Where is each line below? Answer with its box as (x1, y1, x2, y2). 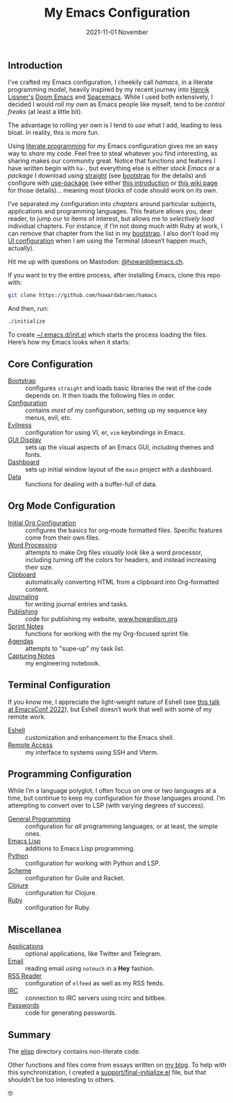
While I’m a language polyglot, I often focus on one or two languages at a (8, 787, 217, 795)
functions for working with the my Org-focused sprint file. (25, 629, 190, 638)
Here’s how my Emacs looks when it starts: (8, 338, 130, 346)
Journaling (8, 593, 39, 601)
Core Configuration (8, 358, 93, 370)
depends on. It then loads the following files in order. (25, 391, 176, 399)
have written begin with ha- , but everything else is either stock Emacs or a (8, 164, 221, 172)
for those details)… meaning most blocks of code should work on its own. (8, 186, 218, 195)
